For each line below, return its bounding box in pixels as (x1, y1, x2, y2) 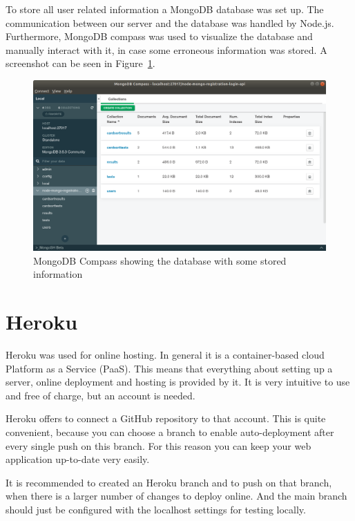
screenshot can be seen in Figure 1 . (6, 56, 155, 70)
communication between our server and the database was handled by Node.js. (6, 15, 334, 30)
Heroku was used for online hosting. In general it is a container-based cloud (6, 348, 325, 362)
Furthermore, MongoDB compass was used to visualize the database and (6, 29, 313, 44)
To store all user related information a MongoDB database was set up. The (6, 2, 324, 16)
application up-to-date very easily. (6, 452, 150, 466)
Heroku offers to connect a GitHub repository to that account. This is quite (6, 411, 326, 426)
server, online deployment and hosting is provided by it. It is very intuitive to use (6, 375, 350, 389)
